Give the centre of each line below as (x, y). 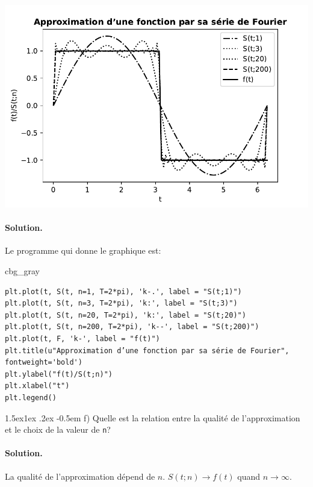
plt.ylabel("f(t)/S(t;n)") (59, 374)
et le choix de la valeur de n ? (58, 429)
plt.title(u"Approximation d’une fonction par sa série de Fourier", (147, 350)
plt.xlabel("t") (37, 386)
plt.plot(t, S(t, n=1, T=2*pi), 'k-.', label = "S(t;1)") (123, 291)
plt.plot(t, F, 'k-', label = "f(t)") (82, 338)
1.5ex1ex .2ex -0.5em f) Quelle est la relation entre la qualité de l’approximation (153, 417)
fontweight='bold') (44, 363)
